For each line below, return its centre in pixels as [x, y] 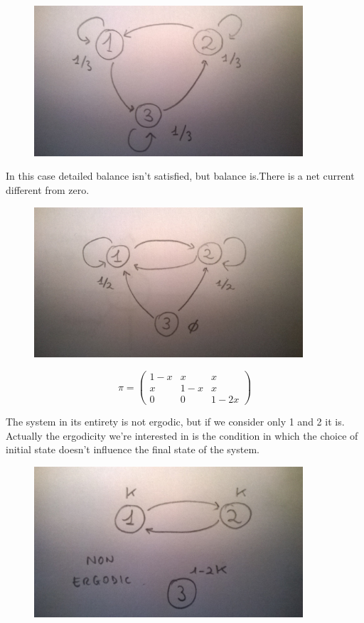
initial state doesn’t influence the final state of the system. [133, 449]
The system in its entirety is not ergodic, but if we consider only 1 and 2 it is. [175, 422]
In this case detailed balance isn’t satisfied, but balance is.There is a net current [180, 176]
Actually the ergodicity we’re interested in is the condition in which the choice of [182, 435]
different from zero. [48, 190]
